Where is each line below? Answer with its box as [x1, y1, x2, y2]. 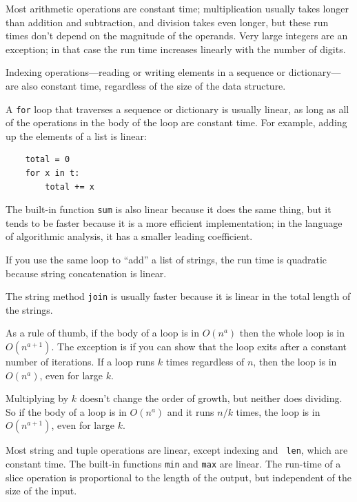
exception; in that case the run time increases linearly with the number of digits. [6, 41, 346, 56]
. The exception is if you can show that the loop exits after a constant [51, 339, 347, 354]
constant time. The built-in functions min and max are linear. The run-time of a [6, 456, 341, 471]
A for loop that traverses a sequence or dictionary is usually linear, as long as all [6, 101, 349, 116]
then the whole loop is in [239, 325, 345, 340]
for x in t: [25, 168, 80, 178]
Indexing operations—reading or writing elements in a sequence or [6, 65, 286, 79]
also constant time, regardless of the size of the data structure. [21, 78, 286, 92]
